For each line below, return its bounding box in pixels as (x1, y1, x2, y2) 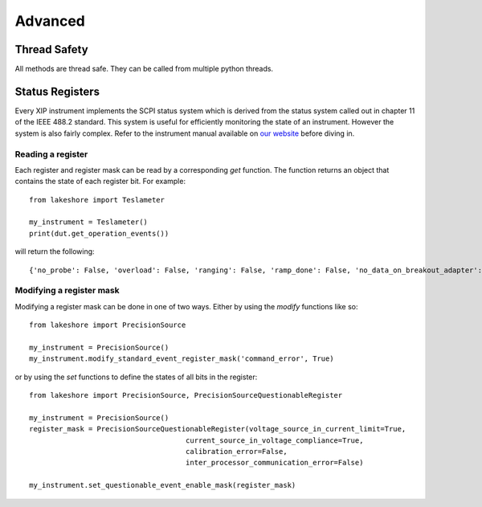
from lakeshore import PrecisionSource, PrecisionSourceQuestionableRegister (29, 390, 343, 400)
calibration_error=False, (185, 447, 288, 456)
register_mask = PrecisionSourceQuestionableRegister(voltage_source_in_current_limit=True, (29, 424, 406, 434)
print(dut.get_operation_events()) (29, 229, 170, 238)
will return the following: (14, 247, 96, 256)
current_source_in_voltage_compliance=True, (185, 435, 364, 445)
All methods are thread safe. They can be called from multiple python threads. (14, 64, 273, 74)
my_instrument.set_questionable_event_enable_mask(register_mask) (29, 480, 296, 490)
